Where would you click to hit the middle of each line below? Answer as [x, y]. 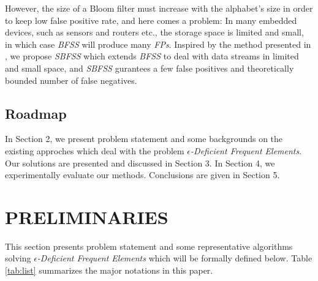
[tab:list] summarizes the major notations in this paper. [109, 270]
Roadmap [36, 113]
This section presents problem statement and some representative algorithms [149, 246]
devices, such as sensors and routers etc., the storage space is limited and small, [154, 32]
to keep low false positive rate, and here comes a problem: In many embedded [151, 20]
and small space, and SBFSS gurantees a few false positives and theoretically [150, 68]
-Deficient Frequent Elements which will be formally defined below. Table [175, 258]
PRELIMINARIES [87, 216]
